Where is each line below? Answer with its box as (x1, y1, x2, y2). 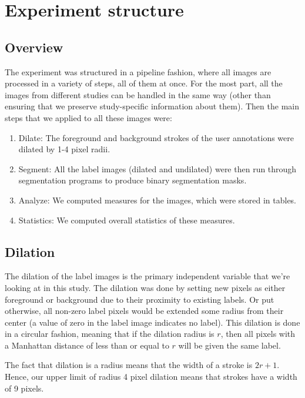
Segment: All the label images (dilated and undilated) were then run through (18, 162, 297, 175)
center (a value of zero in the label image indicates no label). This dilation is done (5, 316, 300, 328)
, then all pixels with (220, 327, 296, 340)
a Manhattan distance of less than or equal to (5, 339, 169, 351)
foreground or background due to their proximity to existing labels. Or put (5, 293, 274, 305)
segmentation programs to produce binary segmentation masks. (18, 174, 247, 186)
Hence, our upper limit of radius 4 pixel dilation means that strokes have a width (5, 370, 297, 383)
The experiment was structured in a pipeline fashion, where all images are (5, 65, 272, 78)
